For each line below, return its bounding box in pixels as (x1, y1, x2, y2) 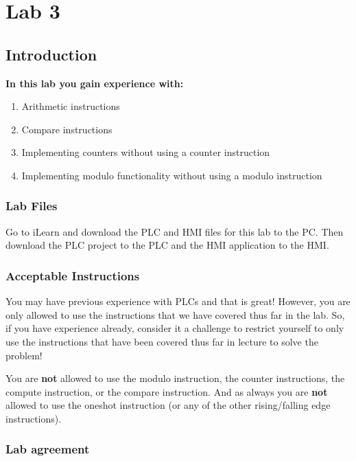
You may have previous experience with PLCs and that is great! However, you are (5, 294, 351, 308)
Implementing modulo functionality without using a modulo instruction (21, 168, 322, 182)
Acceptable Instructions (5, 267, 140, 284)
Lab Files (5, 197, 58, 214)
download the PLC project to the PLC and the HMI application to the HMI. (5, 238, 329, 252)
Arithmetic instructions (21, 99, 120, 113)
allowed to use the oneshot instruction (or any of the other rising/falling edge (5, 398, 331, 412)
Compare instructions (21, 122, 112, 136)
